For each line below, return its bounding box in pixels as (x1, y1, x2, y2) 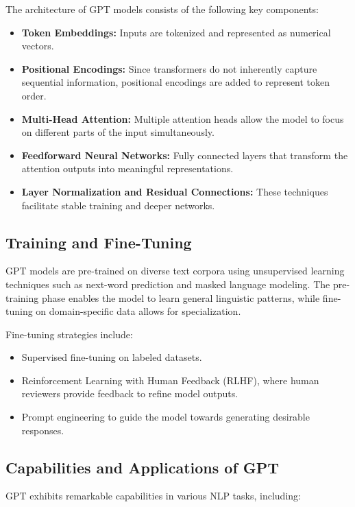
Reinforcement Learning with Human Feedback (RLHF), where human (21, 373, 319, 387)
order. (21, 88, 47, 102)
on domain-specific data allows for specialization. (36, 304, 241, 318)
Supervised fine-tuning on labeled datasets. (21, 350, 202, 364)
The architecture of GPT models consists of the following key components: (5, 2, 319, 16)
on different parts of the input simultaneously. (21, 125, 215, 139)
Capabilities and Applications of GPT (5, 456, 280, 477)
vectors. (21, 38, 54, 53)
